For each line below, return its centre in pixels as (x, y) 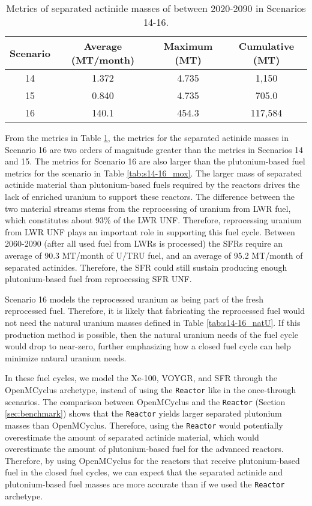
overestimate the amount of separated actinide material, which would (132, 437)
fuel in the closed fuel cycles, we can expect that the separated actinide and (144, 472)
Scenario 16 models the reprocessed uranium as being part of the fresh (134, 299)
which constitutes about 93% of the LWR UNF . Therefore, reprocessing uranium (153, 220)
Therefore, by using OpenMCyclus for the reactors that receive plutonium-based (152, 460)
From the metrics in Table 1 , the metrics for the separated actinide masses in (147, 137)
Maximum (188, 46)
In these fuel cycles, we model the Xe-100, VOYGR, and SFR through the (141, 378)
